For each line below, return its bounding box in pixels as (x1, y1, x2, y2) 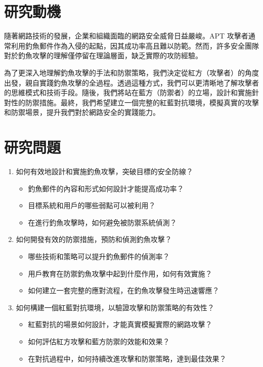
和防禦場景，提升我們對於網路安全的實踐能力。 (4, 107, 160, 117)
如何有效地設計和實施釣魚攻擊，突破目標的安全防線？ (16, 166, 193, 176)
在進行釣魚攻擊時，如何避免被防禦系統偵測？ (28, 217, 177, 227)
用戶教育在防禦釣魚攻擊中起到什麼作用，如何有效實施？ (28, 268, 212, 278)
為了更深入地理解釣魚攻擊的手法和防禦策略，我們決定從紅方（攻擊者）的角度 (4, 67, 259, 77)
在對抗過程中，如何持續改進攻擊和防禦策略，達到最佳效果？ (28, 353, 227, 363)
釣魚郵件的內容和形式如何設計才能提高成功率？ (28, 183, 184, 193)
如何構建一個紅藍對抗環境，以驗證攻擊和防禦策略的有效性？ (16, 302, 214, 312)
